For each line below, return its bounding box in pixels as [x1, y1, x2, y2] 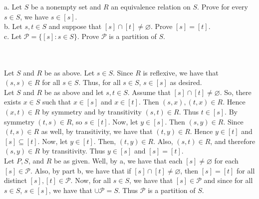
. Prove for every [197, 1, 248, 11]
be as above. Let [44, 67, 95, 77]
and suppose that [48, 21, 102, 31]
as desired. [170, 77, 202, 87]
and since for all [204, 175, 253, 185]
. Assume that [127, 86, 171, 97]
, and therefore [210, 135, 256, 146]
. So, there [220, 86, 252, 97]
